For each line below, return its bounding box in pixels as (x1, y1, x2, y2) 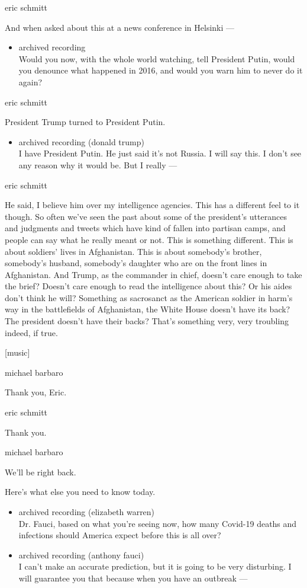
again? (18, 75, 43, 88)
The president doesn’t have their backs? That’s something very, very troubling (5, 315, 289, 327)
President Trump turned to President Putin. (5, 116, 166, 128)
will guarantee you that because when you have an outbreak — (18, 571, 248, 584)
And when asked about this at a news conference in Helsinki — (5, 21, 235, 33)
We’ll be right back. (5, 465, 76, 478)
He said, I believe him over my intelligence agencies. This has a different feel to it (5, 199, 300, 211)
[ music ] (5, 346, 30, 359)
